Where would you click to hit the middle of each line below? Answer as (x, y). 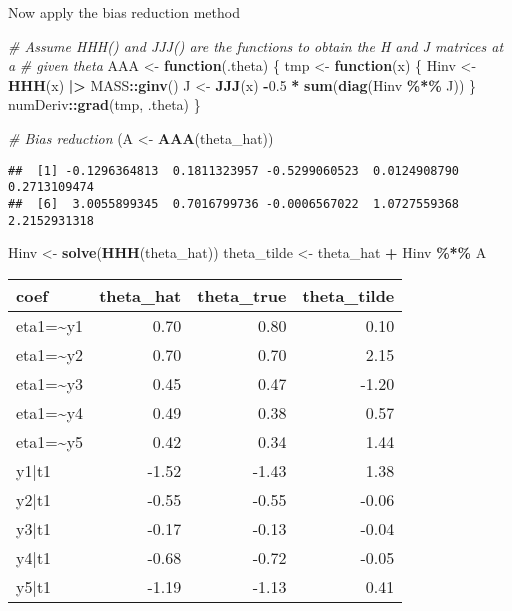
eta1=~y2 (50, 354)
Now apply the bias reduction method (124, 12)
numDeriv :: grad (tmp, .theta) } (104, 104)
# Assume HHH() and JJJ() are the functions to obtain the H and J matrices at (256, 45)
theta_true (242, 295)
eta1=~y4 (50, 412)
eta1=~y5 (50, 441)
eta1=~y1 (50, 325)
